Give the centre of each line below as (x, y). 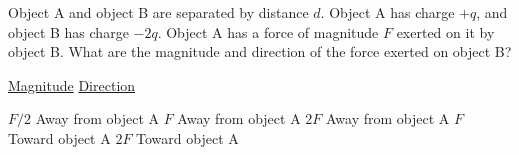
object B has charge (68, 31)
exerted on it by (445, 31)
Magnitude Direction (72, 84)
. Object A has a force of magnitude (268, 31)
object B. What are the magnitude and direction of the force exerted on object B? (260, 51)
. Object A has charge (387, 12)
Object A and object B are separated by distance (158, 12)
